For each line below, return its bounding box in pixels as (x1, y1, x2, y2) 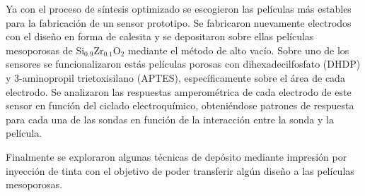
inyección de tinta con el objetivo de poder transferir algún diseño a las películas (6, 163, 354, 178)
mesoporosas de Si (6, 42, 85, 57)
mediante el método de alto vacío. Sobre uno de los (128, 42, 349, 57)
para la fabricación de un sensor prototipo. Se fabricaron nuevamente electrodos (6, 15, 352, 30)
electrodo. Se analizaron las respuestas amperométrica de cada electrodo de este (6, 84, 352, 99)
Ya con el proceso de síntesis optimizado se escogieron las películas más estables (6, 1, 352, 16)
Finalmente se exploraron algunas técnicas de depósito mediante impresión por (6, 149, 347, 164)
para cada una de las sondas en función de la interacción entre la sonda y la (6, 111, 334, 126)
